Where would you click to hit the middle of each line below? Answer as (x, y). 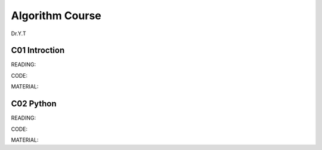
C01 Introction (38, 50)
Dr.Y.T (18, 33)
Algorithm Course (56, 16)
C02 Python (34, 104)
